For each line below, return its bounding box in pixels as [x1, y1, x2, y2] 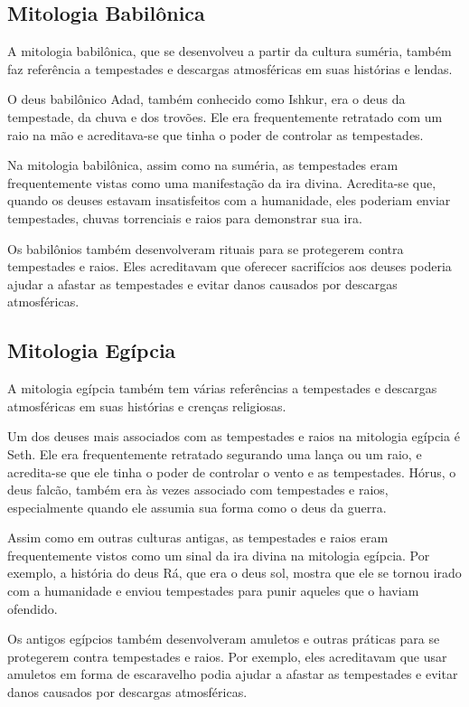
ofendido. [7, 599, 58, 617]
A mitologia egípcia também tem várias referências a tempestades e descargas [7, 379, 437, 398]
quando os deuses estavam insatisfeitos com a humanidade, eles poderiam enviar [7, 191, 451, 210]
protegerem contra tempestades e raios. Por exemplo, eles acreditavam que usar [7, 646, 447, 665]
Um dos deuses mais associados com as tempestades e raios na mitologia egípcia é [7, 427, 460, 446]
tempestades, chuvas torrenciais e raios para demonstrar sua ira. [7, 208, 362, 227]
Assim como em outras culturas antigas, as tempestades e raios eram [7, 528, 389, 547]
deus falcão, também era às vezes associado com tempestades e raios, [7, 480, 389, 499]
